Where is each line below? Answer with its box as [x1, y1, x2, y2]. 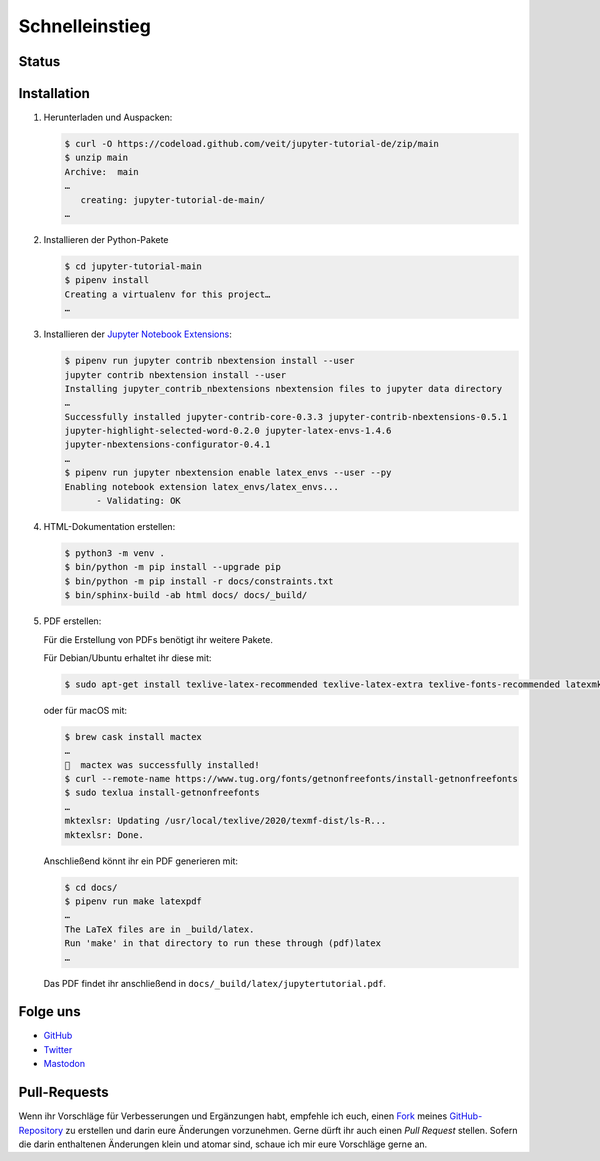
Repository [18, 1124, 64, 1136]
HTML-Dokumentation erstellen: [43, 521, 176, 533]
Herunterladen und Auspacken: [43, 111, 173, 124]
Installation [18, 85, 90, 102]
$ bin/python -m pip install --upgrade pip [64, 561, 282, 573]
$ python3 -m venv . [64, 548, 165, 559]
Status [18, 53, 61, 70]
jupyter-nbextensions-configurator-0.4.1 [64, 439, 271, 450]
